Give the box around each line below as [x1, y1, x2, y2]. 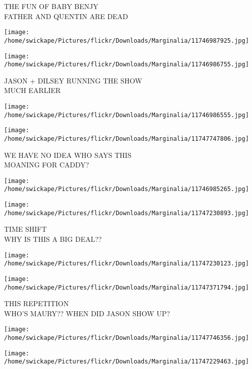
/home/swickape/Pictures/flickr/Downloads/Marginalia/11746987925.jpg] [4, 37, 249, 44]
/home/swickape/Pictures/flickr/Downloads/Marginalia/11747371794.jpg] [4, 284, 249, 291]
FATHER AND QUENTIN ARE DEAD [4, 11, 128, 21]
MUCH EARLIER [4, 85, 61, 96]
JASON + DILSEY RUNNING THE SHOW [4, 75, 142, 85]
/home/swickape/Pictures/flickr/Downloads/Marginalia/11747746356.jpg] [4, 334, 249, 342]
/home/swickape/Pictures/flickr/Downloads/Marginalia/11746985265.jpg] [4, 186, 249, 193]
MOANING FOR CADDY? [4, 159, 89, 170]
